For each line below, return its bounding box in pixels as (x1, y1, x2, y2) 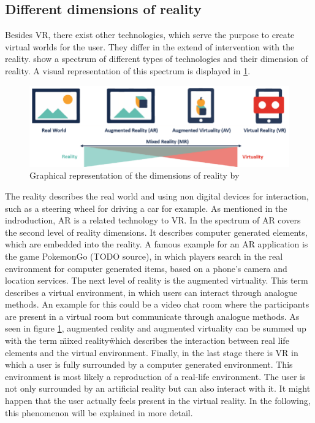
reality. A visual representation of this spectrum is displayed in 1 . (5, 64, 251, 77)
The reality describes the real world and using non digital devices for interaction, (5, 189, 309, 202)
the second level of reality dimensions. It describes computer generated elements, (5, 225, 308, 238)
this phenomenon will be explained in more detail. (5, 406, 193, 419)
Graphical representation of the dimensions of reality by (29, 169, 240, 182)
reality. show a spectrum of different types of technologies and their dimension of (5, 52, 308, 65)
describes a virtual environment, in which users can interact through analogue (5, 285, 297, 298)
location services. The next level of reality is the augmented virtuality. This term (5, 274, 308, 287)
